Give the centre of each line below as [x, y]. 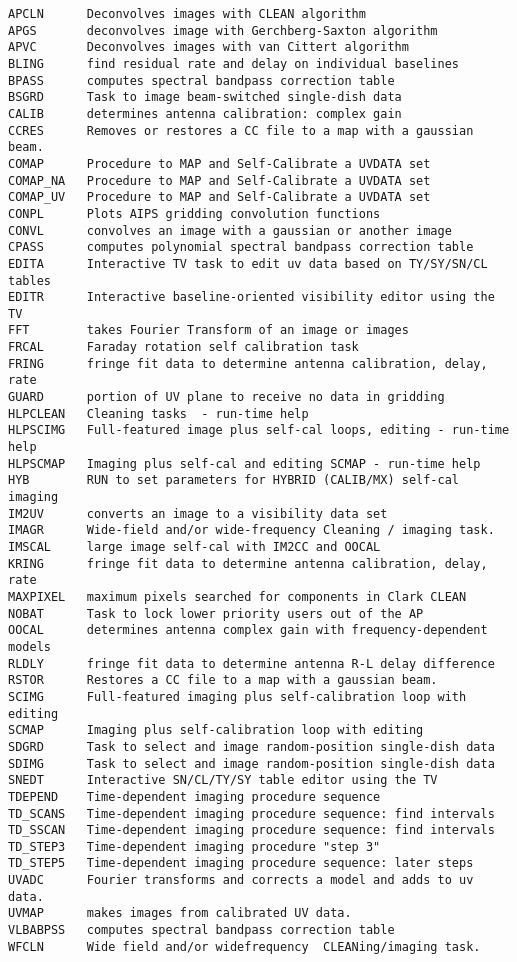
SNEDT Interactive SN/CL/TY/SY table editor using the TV [223, 780]
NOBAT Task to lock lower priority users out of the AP [216, 613]
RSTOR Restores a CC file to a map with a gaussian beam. [223, 680]
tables [29, 280]
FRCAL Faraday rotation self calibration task [183, 347]
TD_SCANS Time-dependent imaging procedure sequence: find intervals [251, 813]
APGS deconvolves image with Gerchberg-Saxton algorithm [223, 30]
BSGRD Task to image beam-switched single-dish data [205, 97]
